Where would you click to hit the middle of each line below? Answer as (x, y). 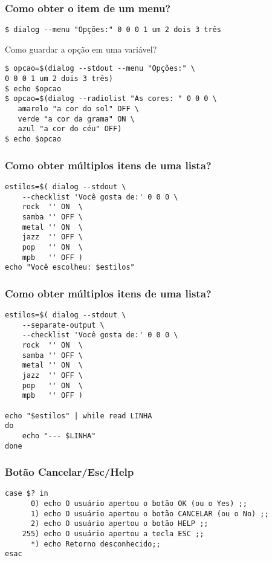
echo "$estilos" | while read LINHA (79, 416)
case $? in (27, 494)
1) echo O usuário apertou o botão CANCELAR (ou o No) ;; (150, 514)
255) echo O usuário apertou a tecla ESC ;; (113, 534)
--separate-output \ (63, 325)
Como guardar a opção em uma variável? (81, 49)
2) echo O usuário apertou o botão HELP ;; (119, 524)
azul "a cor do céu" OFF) (70, 129)
